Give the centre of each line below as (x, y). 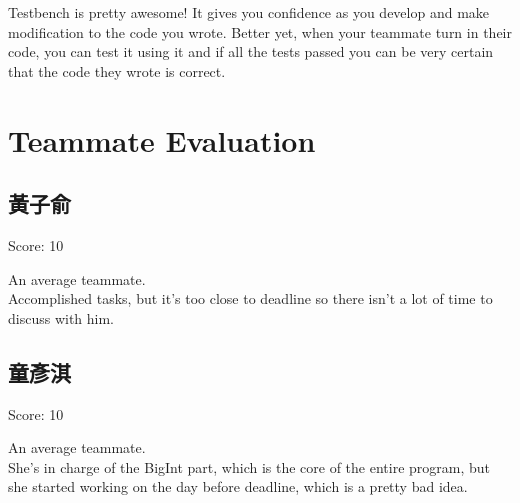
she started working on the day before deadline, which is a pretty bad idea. (238, 486)
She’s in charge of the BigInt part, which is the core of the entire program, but (249, 466)
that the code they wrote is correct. (117, 70)
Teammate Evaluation (162, 139)
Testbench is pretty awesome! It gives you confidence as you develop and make (249, 12)
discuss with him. (61, 317)
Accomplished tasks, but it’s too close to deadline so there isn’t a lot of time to (250, 298)
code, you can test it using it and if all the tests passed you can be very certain (251, 51)
